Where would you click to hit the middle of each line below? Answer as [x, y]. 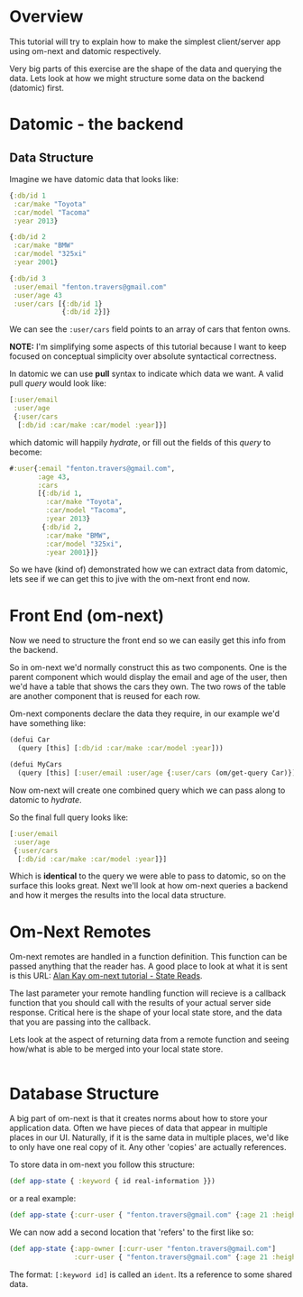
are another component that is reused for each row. [105, 696]
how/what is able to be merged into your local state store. [116, 1049]
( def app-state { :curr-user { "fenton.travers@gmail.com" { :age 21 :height [155, 1215]
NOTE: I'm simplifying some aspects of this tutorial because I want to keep [148, 347]
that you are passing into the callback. [80, 1022]
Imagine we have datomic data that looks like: [94, 179]
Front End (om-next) [87, 616]
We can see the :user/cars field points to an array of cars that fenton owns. [150, 329]
